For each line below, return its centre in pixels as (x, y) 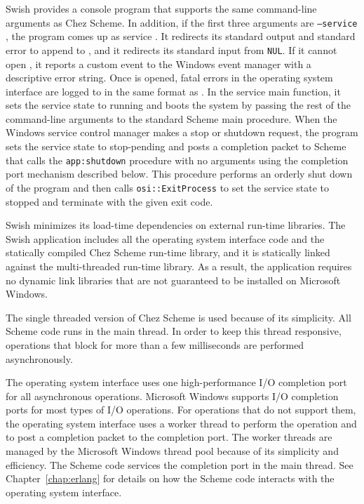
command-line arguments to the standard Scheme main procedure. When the (171, 118)
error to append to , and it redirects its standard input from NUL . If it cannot (171, 49)
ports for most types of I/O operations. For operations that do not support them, (181, 410)
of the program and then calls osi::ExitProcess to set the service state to (168, 187)
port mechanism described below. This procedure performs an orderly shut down (179, 174)
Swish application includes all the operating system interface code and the (165, 238)
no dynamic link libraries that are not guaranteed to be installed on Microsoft (173, 280)
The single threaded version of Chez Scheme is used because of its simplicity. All (178, 317)
